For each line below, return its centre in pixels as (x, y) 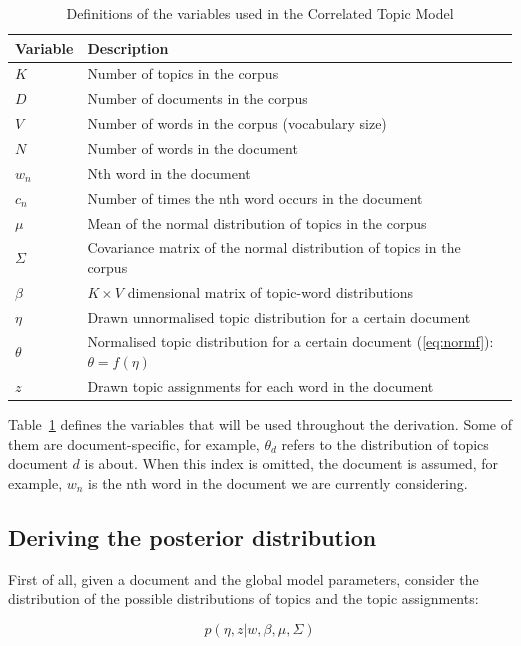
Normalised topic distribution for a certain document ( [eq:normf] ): (290, 341)
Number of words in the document (192, 147)
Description (128, 47)
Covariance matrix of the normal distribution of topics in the (274, 247)
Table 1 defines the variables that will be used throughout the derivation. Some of (260, 424)
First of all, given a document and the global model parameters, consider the (243, 578)
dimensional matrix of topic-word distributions (270, 291)
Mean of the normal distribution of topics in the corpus (257, 222)
